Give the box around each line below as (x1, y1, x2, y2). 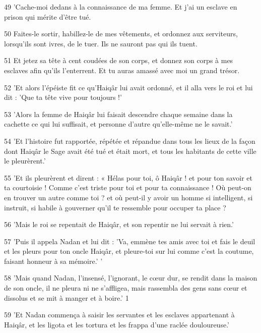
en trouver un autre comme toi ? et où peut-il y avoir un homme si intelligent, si (4, 192, 253, 202)
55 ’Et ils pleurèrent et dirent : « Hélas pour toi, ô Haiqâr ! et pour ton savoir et (4, 172, 253, 183)
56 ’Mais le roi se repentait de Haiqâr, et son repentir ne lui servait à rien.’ (4, 219, 234, 230)
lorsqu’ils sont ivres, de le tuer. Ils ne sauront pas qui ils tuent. (4, 38, 198, 48)
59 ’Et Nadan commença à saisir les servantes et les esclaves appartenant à (4, 309, 235, 320)
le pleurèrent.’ (4, 155, 46, 166)
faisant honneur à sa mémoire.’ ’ (4, 255, 103, 266)
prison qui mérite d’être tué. (4, 11, 91, 22)
